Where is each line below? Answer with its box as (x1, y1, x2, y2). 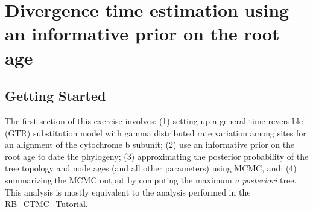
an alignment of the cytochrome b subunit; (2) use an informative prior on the (5, 138, 295, 151)
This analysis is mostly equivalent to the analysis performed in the (5, 185, 251, 198)
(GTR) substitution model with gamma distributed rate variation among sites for (5, 126, 306, 139)
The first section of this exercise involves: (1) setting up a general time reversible (5, 114, 303, 127)
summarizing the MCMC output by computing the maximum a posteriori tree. (5, 173, 297, 186)
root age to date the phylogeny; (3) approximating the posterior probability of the (5, 150, 309, 162)
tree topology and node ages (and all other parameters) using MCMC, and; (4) (5, 162, 297, 174)
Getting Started (5, 86, 106, 105)
